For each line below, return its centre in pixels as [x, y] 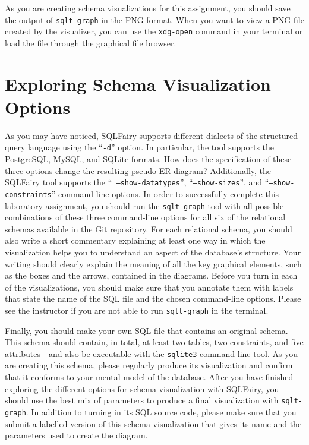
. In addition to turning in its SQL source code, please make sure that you [161, 411]
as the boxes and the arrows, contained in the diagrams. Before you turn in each [151, 275]
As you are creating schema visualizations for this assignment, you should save [148, 8]
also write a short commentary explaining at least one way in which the [135, 240]
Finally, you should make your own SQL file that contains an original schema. [146, 330]
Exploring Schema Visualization [138, 83]
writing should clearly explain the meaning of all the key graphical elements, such [153, 263]
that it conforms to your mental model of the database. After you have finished [149, 377]
